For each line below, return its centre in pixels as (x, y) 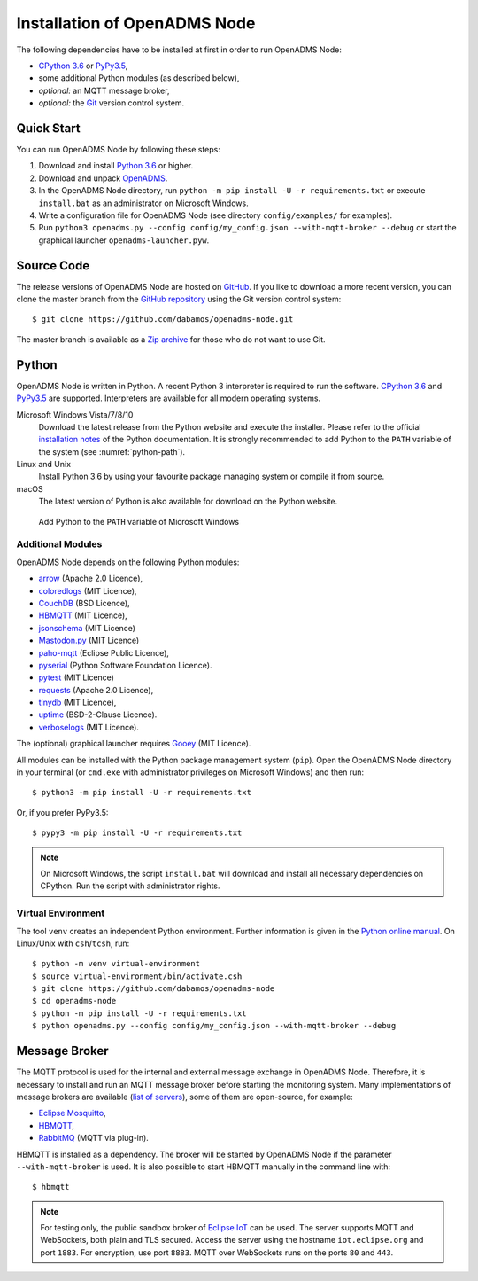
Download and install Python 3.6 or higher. (116, 166)
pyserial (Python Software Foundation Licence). (125, 665)
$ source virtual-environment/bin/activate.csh (137, 976)
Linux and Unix (43, 465)
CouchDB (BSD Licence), (84, 603)
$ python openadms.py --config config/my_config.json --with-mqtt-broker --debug (214, 1026)
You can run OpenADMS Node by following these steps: (118, 150)
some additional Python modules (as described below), (139, 78)
